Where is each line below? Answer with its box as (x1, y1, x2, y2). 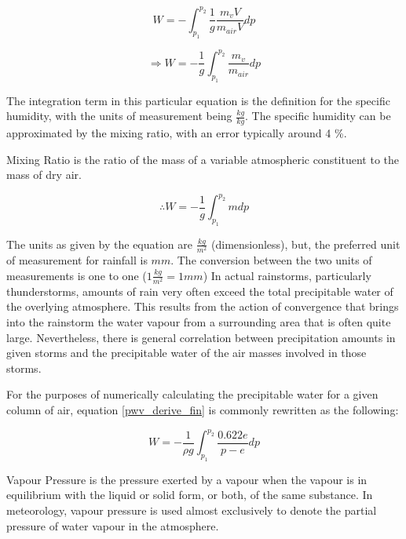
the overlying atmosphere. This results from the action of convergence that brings (6, 298, 399, 315)
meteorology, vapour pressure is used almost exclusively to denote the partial (6, 502, 377, 519)
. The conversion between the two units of (170, 252, 372, 268)
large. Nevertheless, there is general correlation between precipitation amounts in (6, 329, 396, 345)
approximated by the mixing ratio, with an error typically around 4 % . (6, 124, 347, 140)
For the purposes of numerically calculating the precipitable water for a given (6, 386, 379, 402)
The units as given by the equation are (6, 235, 193, 252)
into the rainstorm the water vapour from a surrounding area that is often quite (6, 314, 391, 330)
